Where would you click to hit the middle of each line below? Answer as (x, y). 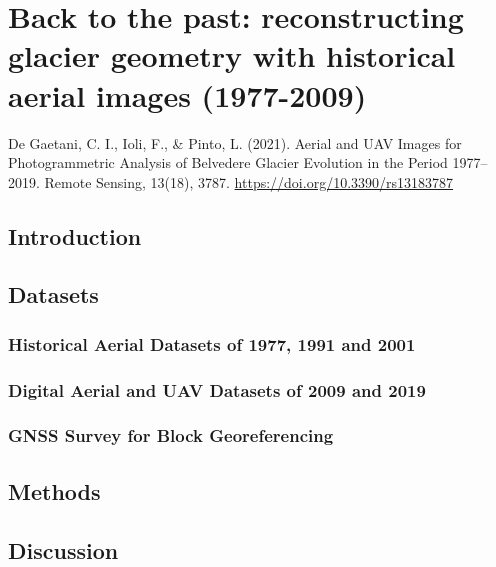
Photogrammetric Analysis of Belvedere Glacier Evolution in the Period (228, 162)
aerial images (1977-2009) (187, 94)
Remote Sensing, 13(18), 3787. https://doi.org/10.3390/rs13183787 (249, 181)
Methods (54, 490)
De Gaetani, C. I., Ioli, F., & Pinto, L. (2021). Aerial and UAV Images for (235, 142)
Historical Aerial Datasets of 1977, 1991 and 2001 (212, 343)
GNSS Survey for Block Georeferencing (171, 435)
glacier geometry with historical (232, 55)
